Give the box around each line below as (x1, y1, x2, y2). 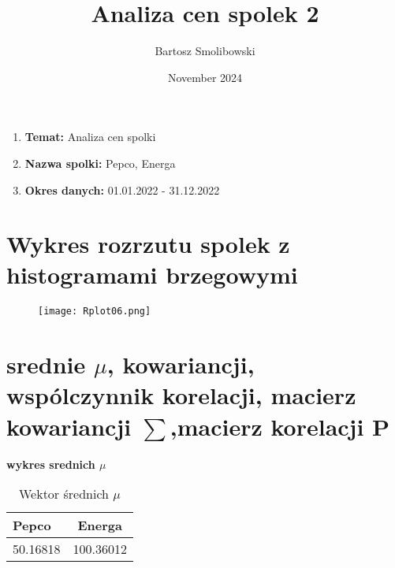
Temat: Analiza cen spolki (24, 128, 156, 145)
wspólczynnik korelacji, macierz (6, 379, 356, 411)
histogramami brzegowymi (6, 258, 298, 291)
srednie (6, 348, 86, 381)
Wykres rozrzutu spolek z (6, 228, 290, 260)
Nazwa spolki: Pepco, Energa (24, 154, 176, 171)
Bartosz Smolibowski (155, 43, 255, 59)
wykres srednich (6, 455, 95, 472)
